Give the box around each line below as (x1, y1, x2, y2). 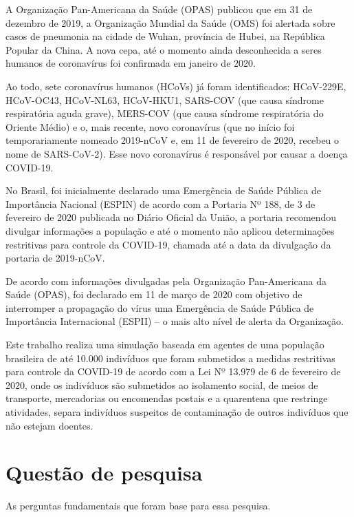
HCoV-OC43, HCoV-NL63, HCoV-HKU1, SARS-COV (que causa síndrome (5, 92, 324, 107)
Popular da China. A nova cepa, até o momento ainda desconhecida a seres (5, 42, 322, 56)
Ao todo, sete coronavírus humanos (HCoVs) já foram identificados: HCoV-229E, (5, 78, 346, 93)
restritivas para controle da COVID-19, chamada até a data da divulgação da (5, 237, 331, 251)
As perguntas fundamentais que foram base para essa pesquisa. (5, 498, 271, 513)
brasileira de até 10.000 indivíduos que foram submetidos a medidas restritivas (5, 350, 335, 365)
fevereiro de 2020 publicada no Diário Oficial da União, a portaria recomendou (5, 210, 337, 224)
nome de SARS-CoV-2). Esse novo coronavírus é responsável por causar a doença (5, 146, 348, 160)
